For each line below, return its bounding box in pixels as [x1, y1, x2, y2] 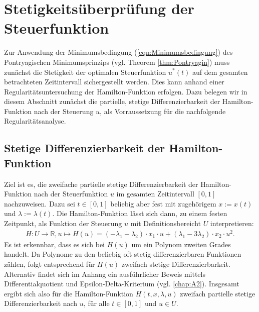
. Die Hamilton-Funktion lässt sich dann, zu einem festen [52, 208, 227, 219]
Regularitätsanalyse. [4, 116, 66, 126]
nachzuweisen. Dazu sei [4, 198, 75, 209]
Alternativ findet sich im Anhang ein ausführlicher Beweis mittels [4, 268, 205, 279]
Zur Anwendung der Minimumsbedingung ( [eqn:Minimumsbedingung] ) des [4, 47, 233, 57]
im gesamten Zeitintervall [116, 188, 194, 199]
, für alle [83, 298, 110, 308]
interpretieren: [210, 218, 254, 229]
